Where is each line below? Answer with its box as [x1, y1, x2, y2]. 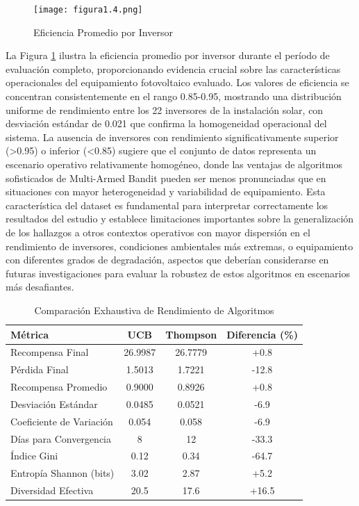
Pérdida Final [10, 362, 69, 377]
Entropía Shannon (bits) [10, 466, 115, 480]
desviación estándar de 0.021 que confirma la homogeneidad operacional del [6, 116, 327, 131]
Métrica [10, 327, 49, 341]
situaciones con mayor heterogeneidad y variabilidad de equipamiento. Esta [6, 184, 326, 199]
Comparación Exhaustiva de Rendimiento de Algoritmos [34, 302, 274, 317]
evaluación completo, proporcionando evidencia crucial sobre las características [6, 61, 341, 76]
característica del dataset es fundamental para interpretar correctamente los [6, 197, 328, 212]
